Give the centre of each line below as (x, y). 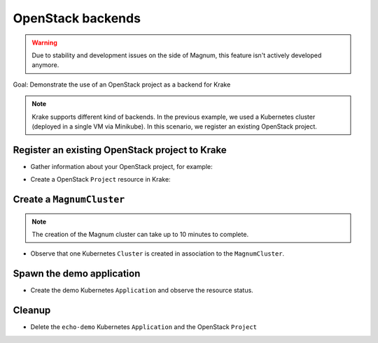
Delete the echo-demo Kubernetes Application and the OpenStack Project (144, 327)
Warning (44, 43)
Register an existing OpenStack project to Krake (120, 150)
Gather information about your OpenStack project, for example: (121, 166)
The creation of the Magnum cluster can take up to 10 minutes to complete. (140, 234)
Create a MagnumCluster (69, 199)
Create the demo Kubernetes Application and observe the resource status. (142, 291)
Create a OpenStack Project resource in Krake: (100, 180)
